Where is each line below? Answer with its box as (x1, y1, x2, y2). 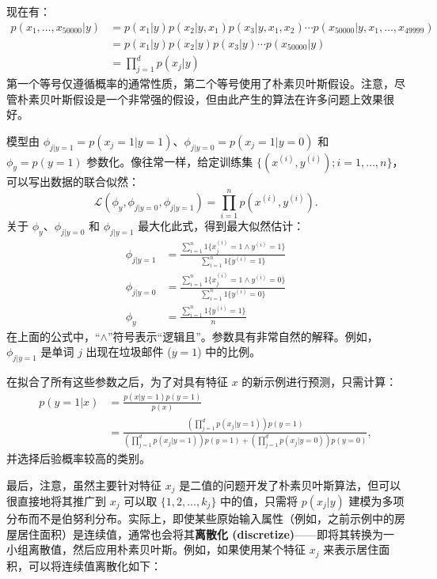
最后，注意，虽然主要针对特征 (6, 476, 161, 493)
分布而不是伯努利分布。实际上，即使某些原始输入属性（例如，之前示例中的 (6, 510, 394, 526)
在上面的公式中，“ (6, 327, 101, 344)
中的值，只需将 (220, 493, 298, 509)
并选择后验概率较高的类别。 (6, 449, 150, 466)
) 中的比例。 (197, 343, 261, 360)
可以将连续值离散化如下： (28, 557, 161, 573)
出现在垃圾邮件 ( (85, 343, 172, 360)
